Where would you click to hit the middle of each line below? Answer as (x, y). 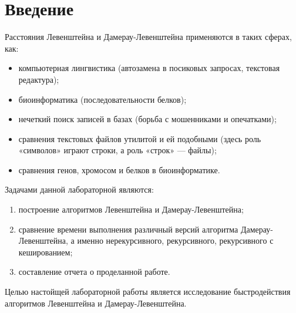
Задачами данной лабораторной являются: (79, 189)
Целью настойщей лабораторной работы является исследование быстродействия (148, 292)
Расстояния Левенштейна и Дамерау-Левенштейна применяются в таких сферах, (148, 37)
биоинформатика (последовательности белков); (102, 99)
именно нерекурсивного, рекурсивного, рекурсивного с (175, 240)
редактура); (39, 79)
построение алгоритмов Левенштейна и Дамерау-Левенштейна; (131, 209)
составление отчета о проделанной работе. (94, 272)
